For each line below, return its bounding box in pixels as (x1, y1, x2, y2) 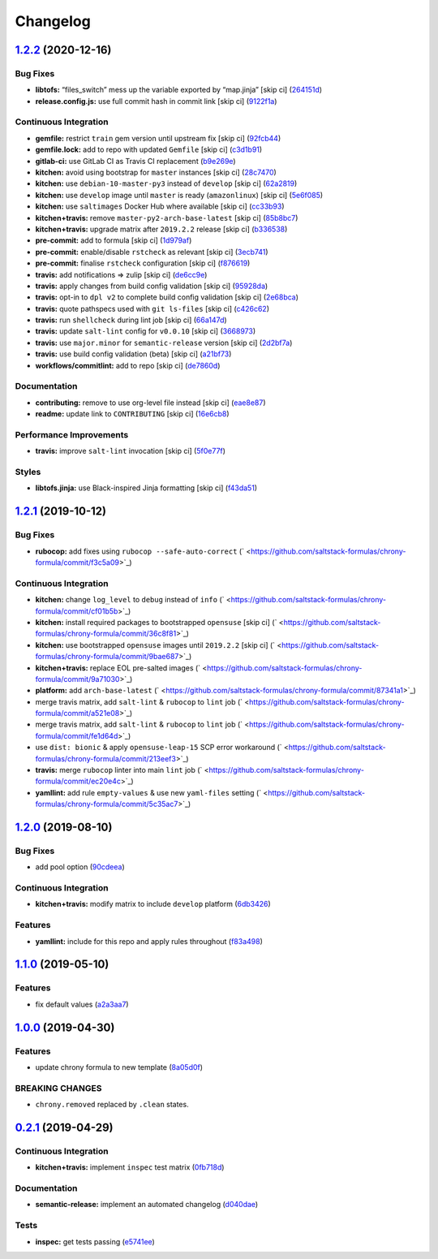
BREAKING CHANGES (15, 1082, 102, 1093)
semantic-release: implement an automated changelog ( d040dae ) (35, 1200, 259, 1209)
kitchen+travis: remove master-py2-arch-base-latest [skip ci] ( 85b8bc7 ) (35, 213, 298, 222)
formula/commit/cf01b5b (35, 606, 118, 616)
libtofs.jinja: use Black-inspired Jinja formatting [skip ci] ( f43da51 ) (35, 483, 258, 493)
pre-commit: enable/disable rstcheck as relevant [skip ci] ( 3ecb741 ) (35, 247, 268, 257)
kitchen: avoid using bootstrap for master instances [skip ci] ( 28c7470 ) (35, 167, 277, 178)
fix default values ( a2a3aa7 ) (35, 999, 129, 1009)
